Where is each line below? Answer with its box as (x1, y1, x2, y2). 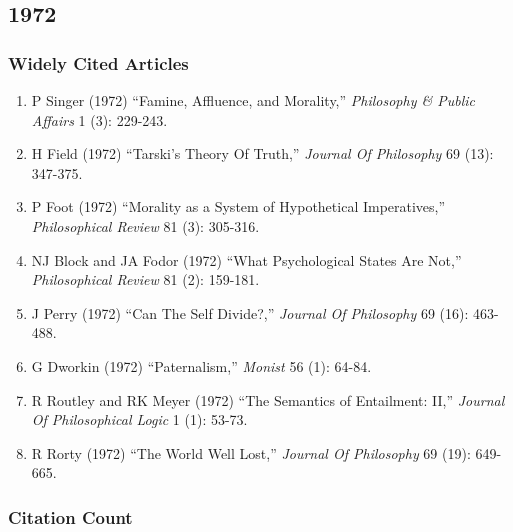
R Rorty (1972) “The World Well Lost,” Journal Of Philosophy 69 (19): (31, 442, 471, 463)
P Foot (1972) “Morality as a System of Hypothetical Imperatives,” (31, 196, 446, 217)
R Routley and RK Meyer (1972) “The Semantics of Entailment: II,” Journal (31, 389, 505, 410)
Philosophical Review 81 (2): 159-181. (31, 269, 260, 290)
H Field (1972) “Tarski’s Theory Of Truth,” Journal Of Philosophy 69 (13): (31, 143, 494, 164)
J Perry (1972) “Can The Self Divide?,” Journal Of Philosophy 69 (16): (31, 302, 469, 323)
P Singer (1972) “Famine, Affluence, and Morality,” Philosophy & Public (31, 90, 476, 110)
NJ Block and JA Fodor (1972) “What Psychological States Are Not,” (31, 249, 462, 270)
